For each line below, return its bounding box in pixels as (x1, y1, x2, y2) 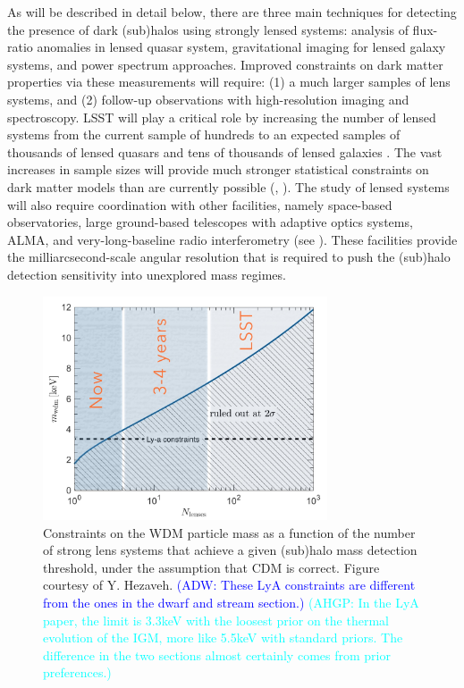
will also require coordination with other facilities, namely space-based (7, 195, 392, 214)
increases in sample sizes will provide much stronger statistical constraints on (7, 160, 429, 179)
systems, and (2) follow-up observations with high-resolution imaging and (7, 89, 409, 108)
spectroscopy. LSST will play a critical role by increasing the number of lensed (7, 107, 436, 126)
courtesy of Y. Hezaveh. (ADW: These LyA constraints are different (43, 575, 416, 594)
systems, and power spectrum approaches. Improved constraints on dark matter (7, 55, 443, 73)
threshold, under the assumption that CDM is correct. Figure (43, 558, 380, 576)
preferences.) (43, 663, 112, 682)
